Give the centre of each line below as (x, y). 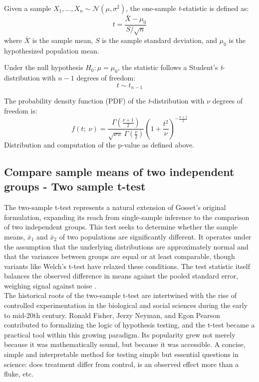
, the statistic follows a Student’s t (170, 67)
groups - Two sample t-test (75, 186)
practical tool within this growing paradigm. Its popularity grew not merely (120, 334)
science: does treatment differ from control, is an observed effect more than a (122, 364)
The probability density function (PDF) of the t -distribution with (104, 101)
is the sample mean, (63, 40)
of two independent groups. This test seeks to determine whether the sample (121, 227)
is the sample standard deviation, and (160, 40)
